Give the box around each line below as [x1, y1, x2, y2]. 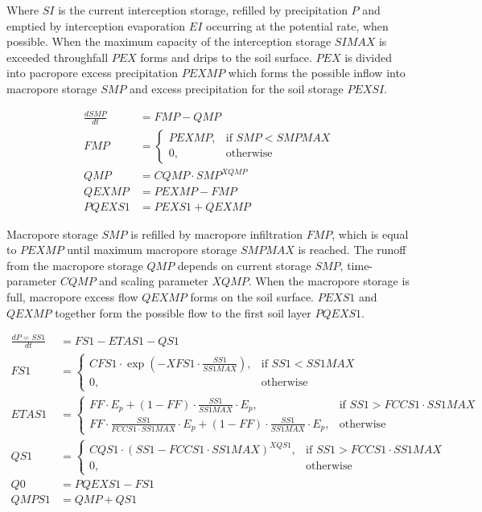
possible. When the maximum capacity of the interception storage [6, 33, 332, 50]
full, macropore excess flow [6, 288, 138, 305]
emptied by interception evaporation [6, 17, 186, 34]
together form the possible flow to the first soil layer [55, 304, 311, 321]
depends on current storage [177, 256, 311, 273]
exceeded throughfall [6, 48, 109, 65]
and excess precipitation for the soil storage [130, 80, 344, 96]
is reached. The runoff [298, 241, 406, 258]
